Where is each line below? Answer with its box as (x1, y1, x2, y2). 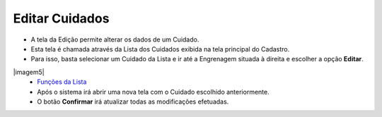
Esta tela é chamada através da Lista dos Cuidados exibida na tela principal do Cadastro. (30, 44, 290, 53)
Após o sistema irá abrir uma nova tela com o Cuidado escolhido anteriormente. (37, 87, 270, 96)
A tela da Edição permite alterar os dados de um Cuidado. (30, 35, 199, 44)
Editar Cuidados (13, 11, 110, 26)
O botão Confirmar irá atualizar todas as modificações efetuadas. (37, 97, 229, 106)
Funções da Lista (37, 78, 87, 86)
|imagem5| (13, 68, 45, 76)
